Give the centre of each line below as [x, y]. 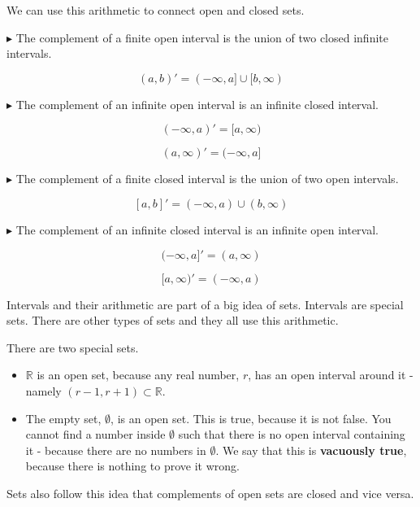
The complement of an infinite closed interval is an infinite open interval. [197, 229]
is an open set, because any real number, [138, 375]
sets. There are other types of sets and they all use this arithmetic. [173, 320]
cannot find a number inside [95, 434]
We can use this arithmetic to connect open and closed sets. [156, 10]
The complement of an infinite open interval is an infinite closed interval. [197, 104]
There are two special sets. [73, 347]
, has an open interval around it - [331, 375]
